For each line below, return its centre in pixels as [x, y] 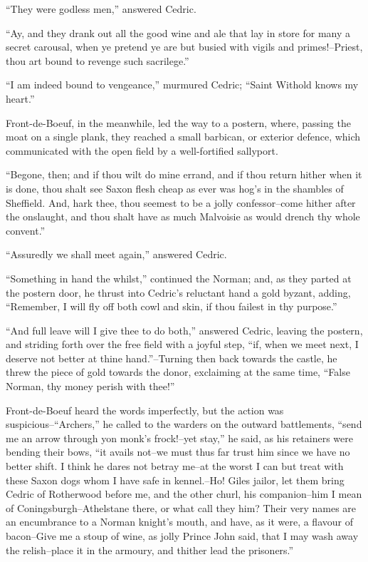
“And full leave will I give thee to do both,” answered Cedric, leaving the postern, [184, 330]
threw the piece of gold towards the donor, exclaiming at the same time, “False [178, 372]
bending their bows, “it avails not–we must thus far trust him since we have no [178, 452]
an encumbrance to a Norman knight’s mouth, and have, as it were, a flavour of [179, 522]
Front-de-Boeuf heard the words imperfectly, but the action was [145, 410]
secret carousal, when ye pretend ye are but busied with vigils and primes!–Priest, [184, 47]
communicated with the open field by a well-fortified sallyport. [142, 150]
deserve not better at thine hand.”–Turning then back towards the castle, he [172, 358]
